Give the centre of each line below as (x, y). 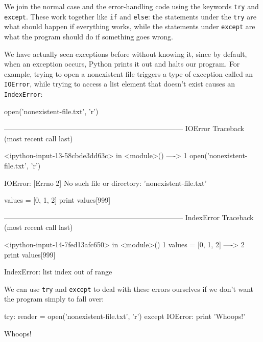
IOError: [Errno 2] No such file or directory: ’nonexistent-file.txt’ (105, 183)
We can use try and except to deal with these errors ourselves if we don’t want (129, 288)
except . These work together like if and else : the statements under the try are (130, 16)
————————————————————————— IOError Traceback (124, 128)
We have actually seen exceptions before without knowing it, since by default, (126, 54)
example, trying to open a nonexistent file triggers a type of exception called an (129, 73)
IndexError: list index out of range (58, 272)
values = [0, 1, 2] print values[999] (57, 200)
